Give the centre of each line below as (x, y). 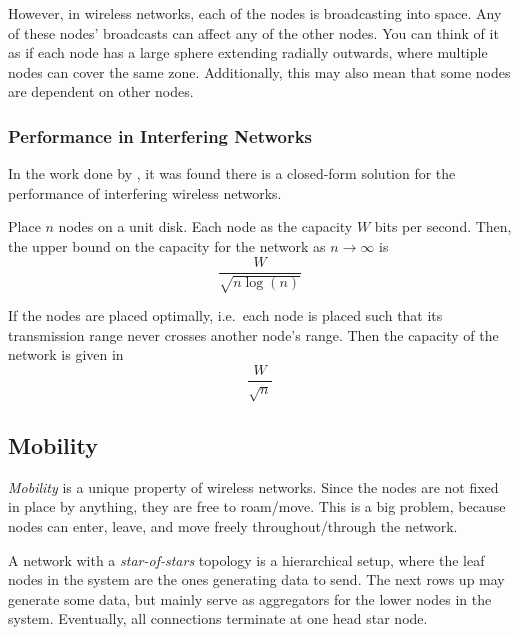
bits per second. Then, (443, 226)
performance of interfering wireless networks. (145, 192)
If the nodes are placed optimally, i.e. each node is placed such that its (225, 315)
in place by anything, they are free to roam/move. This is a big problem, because (257, 506)
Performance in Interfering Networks (160, 135)
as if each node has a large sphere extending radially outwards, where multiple (248, 52)
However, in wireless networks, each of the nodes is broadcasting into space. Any (255, 13)
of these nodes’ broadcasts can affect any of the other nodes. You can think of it (253, 32)
